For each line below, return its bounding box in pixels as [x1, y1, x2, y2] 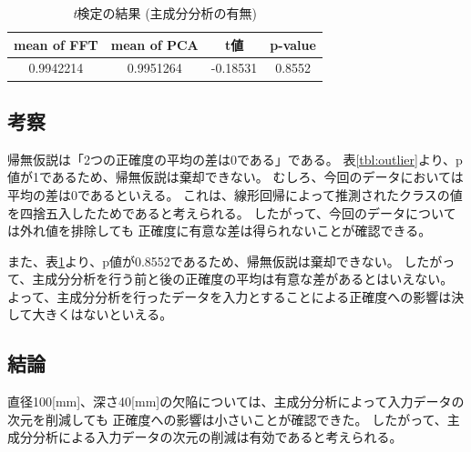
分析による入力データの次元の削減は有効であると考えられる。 [32, 427, 403, 447]
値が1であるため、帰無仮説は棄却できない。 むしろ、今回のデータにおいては [7, 167, 464, 186]
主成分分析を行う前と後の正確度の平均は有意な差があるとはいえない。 [32, 269, 454, 288]
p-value [270, 35, 316, 54]
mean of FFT [14, 35, 98, 54]
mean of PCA [110, 35, 199, 54]
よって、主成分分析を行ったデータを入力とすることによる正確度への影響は [7, 286, 452, 306]
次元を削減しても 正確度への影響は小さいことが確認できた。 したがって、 [7, 409, 447, 428]
